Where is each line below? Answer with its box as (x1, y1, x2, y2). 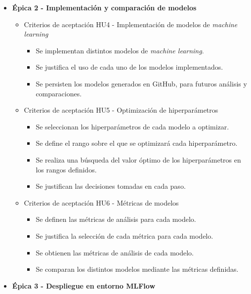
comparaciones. (36, 88, 82, 98)
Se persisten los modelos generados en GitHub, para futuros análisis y (36, 78, 247, 88)
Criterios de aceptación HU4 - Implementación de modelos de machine (24, 19, 238, 29)
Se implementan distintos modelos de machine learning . (36, 45, 204, 55)
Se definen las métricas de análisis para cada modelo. (36, 214, 196, 224)
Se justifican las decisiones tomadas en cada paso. (36, 181, 186, 191)
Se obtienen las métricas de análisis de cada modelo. (36, 247, 194, 257)
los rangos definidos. (36, 164, 97, 174)
